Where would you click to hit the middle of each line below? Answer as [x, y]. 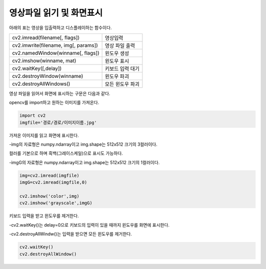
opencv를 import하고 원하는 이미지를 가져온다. [54, 102]
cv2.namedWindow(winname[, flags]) [56, 53]
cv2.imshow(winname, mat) [44, 61]
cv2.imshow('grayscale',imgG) [56, 203]
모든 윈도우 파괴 [122, 84]
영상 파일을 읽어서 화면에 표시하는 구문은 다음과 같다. [60, 93]
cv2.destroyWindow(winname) [48, 76]
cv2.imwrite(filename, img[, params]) [55, 45]
